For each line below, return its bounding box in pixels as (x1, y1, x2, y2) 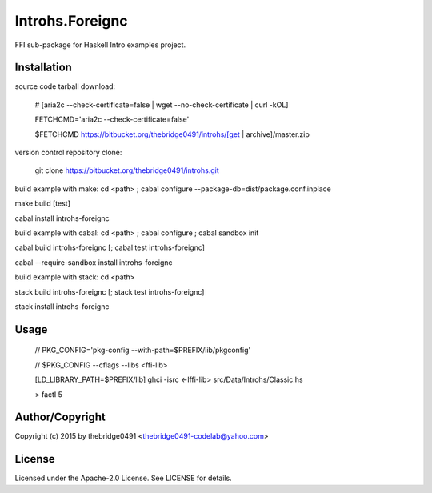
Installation (14, 61, 72, 74)
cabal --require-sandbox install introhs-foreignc (14, 257, 173, 267)
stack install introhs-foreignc (14, 301, 110, 311)
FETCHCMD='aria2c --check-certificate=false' (34, 114, 190, 124)
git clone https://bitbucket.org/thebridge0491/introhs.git (34, 166, 219, 175)
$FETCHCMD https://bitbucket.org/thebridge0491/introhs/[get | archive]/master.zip (34, 129, 310, 139)
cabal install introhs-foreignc (14, 213, 110, 223)
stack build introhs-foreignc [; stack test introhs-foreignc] (14, 287, 205, 296)
